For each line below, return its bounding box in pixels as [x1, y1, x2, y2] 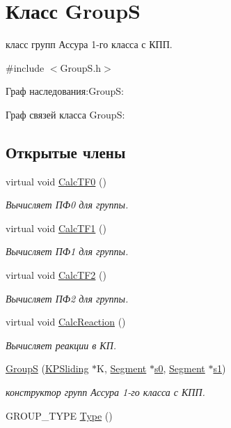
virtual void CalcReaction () [6, 314, 126, 329]
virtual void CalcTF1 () [6, 220, 106, 235]
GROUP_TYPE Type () [6, 408, 113, 422]
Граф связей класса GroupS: [6, 107, 125, 121]
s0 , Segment [154, 361, 205, 376]
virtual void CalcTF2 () [6, 268, 106, 282]
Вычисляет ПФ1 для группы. [6, 244, 129, 259]
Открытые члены [6, 141, 126, 162]
